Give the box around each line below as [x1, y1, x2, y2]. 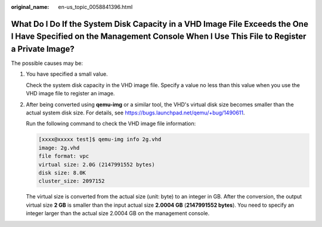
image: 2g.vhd [38, 144, 80, 151]
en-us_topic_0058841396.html [58, 4, 133, 10]
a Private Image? [11, 44, 75, 54]
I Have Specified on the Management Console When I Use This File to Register [11, 32, 306, 42]
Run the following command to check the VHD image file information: [26, 120, 196, 128]
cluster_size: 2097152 [38, 178, 105, 185]
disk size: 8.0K [38, 169, 86, 176]
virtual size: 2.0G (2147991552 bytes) [38, 161, 155, 168]
